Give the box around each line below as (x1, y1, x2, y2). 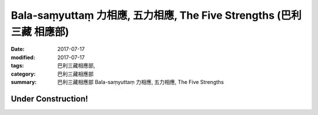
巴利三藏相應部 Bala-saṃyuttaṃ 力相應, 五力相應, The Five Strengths (57, 78, 224, 85)
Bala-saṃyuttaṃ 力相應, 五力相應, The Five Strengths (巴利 (11, 9, 302, 22)
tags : (11, 62, 24, 69)
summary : (11, 78, 37, 85)
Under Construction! (11, 94, 88, 104)
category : (11, 70, 36, 77)
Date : (11, 46, 25, 53)
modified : (11, 53, 35, 61)
